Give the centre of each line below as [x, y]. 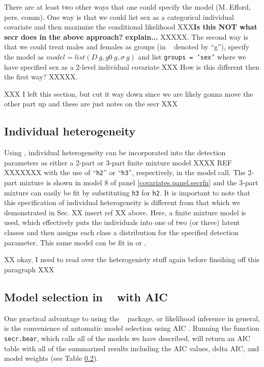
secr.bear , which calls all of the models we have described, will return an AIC [127, 338]
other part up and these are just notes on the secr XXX [91, 104]
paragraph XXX [29, 269]
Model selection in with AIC [86, 297]
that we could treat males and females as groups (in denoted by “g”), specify [127, 47]
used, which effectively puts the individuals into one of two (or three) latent [122, 222]
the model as [24, 56]
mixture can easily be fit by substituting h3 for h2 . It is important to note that [127, 192]
